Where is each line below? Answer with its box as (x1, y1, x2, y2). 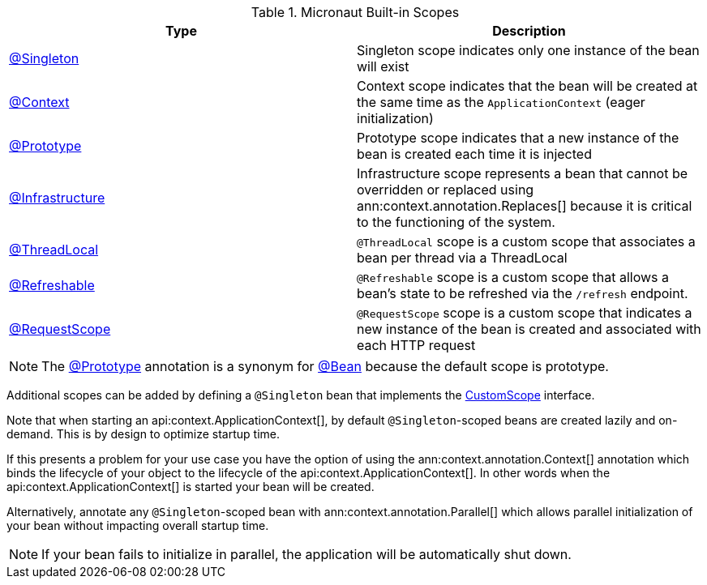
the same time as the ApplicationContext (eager (357, 94, 645, 110)
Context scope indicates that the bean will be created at (357, 78, 698, 94)
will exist (357, 58, 409, 75)
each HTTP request (357, 337, 476, 353)
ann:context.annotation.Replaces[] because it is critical (357, 198, 692, 214)
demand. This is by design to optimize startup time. (6, 427, 281, 441)
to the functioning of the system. (357, 214, 555, 230)
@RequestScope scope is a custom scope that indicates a (357, 305, 692, 321)
